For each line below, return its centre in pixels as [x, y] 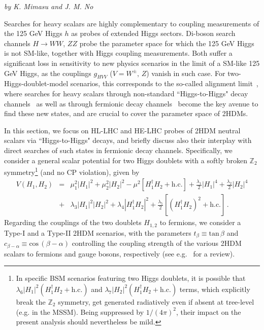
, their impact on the [208, 311]
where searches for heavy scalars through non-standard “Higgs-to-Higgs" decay [126, 93]
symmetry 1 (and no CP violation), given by [72, 171]
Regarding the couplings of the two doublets [73, 222]
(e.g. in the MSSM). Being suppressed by [80, 311]
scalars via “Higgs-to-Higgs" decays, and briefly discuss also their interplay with [128, 140]
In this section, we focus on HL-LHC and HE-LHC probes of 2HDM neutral [122, 130]
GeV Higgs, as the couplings [48, 73]
